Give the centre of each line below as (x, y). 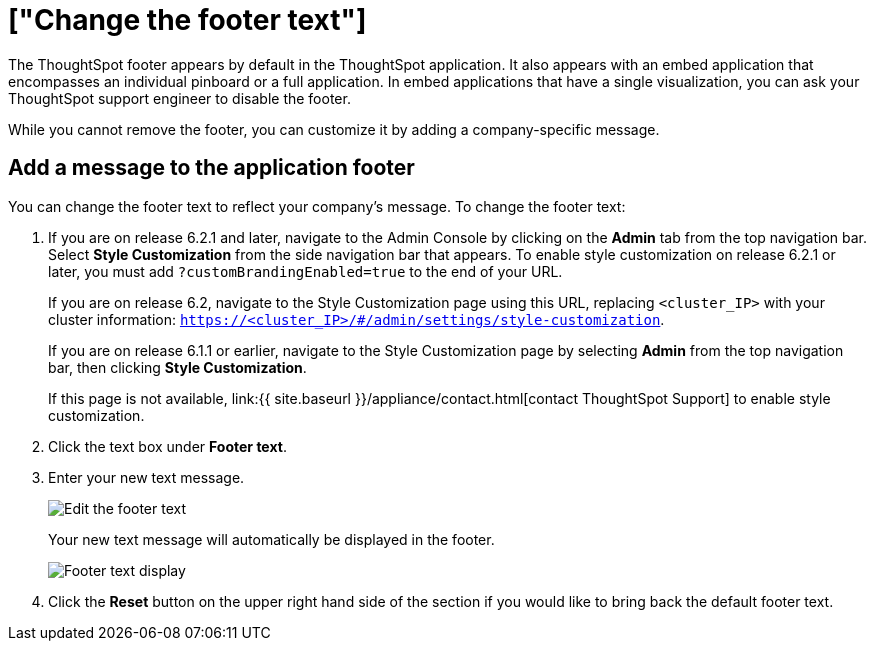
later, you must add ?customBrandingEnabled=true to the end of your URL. (305, 271)
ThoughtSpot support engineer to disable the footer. (179, 98)
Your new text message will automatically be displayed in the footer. (271, 539)
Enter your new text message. (146, 477)
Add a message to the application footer (211, 168)
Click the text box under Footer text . (167, 446)
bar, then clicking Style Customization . (177, 367)
